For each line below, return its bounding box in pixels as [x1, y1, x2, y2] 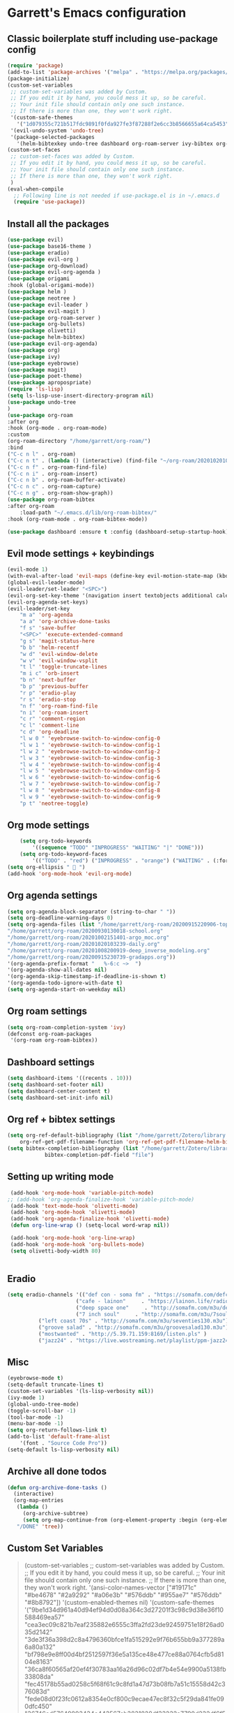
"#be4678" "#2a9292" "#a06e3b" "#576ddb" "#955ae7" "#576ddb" [24, 1591, 222, 1599]
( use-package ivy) [7, 353, 61, 360]
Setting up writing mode [7, 1171, 114, 1183]
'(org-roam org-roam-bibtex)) [10, 1037, 98, 1044]
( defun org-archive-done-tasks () [7, 1484, 108, 1491]
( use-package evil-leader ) [7, 301, 89, 308]
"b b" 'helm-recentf [19, 644, 79, 651]
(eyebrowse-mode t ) [7, 1375, 64, 1382]
